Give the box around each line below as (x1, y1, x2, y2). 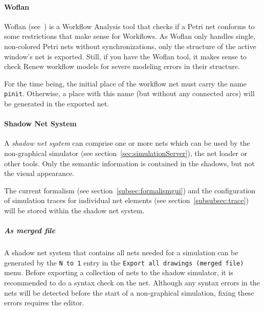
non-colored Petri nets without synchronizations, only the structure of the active (4, 40, 256, 51)
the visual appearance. (4, 168, 75, 179)
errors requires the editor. (4, 297, 84, 308)
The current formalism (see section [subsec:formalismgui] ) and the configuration (4, 185, 256, 195)
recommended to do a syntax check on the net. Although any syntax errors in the (4, 277, 260, 287)
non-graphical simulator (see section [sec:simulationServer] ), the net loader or (4, 148, 248, 158)
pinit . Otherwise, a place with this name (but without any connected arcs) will (4, 88, 255, 99)
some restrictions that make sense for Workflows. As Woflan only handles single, (4, 31, 256, 41)
